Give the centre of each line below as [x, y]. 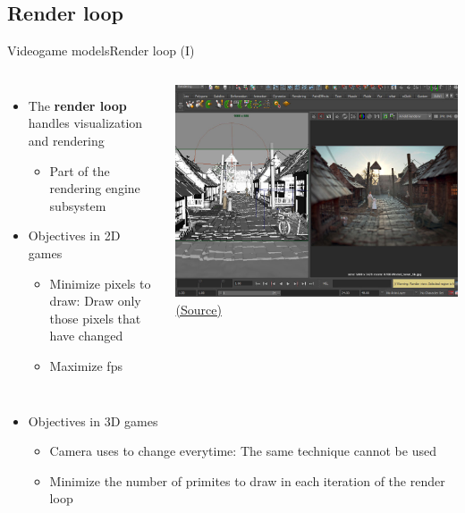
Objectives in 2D [74, 235]
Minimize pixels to [100, 283]
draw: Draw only [95, 301]
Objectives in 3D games [93, 420]
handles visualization [85, 123]
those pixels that [95, 318]
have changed [86, 336]
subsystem [78, 205]
